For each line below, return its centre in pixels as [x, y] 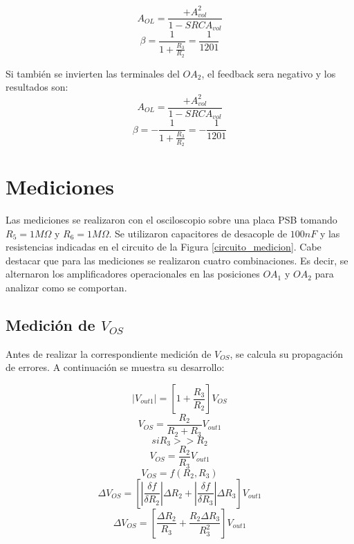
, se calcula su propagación [287, 353]
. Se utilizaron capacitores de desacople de [198, 233]
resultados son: [37, 87]
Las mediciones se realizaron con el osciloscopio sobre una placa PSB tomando [171, 220]
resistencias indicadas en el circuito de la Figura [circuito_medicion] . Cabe [164, 247]
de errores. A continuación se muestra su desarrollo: [115, 367]
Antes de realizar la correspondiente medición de [109, 353]
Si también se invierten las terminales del [93, 73]
